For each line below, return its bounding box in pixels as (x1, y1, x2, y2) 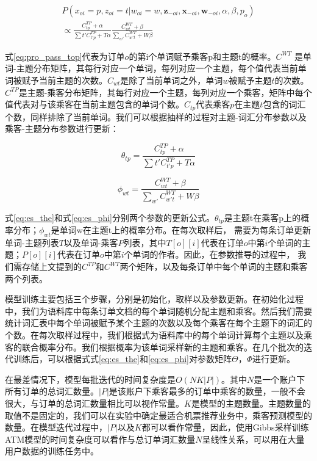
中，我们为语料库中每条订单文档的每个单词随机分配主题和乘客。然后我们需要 (5, 304, 312, 317)
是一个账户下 (254, 372, 305, 385)
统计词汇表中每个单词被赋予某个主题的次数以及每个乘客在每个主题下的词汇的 (5, 316, 312, 329)
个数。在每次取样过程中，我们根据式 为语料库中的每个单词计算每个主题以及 (5, 329, 304, 341)
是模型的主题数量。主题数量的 (191, 396, 311, 409)
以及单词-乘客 (63, 236, 118, 249)
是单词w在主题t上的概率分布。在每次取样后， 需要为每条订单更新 (51, 223, 311, 236)
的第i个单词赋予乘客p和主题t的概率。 (129, 49, 276, 62)
